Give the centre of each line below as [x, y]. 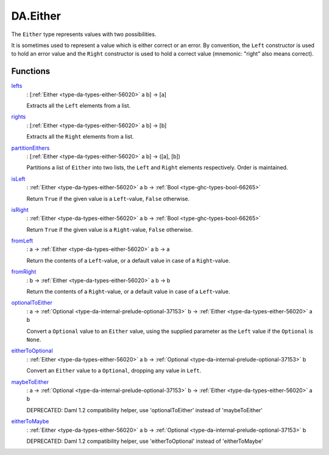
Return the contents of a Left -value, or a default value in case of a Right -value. [129, 260]
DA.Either [36, 16]
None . [34, 340]
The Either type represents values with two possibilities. [84, 34]
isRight [20, 209]
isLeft [18, 179]
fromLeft [22, 241]
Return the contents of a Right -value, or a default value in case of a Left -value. [129, 292]
